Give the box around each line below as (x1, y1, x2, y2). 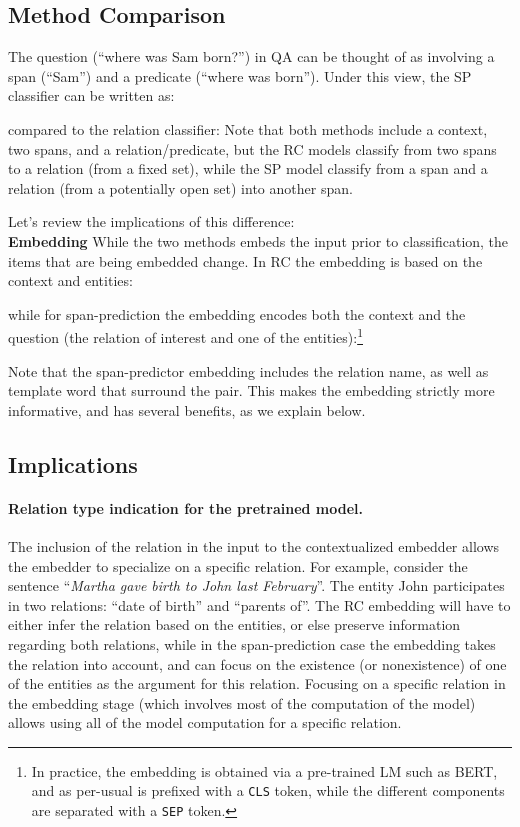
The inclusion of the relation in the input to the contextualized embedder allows (8, 535, 500, 556)
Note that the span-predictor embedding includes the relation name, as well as (8, 360, 489, 381)
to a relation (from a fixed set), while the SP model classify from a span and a (8, 158, 488, 179)
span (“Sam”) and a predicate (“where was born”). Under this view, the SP (8, 65, 472, 86)
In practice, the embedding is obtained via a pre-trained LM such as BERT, (31, 760, 498, 781)
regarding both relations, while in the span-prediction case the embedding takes (8, 633, 496, 654)
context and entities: (8, 270, 133, 291)
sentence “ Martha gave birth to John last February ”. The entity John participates (8, 575, 505, 596)
